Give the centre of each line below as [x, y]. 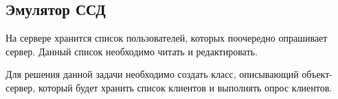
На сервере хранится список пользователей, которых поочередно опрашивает [167, 38]
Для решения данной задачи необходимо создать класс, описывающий [152, 74]
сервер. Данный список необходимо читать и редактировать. [132, 51]
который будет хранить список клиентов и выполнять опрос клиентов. [185, 87]
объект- [317, 74]
